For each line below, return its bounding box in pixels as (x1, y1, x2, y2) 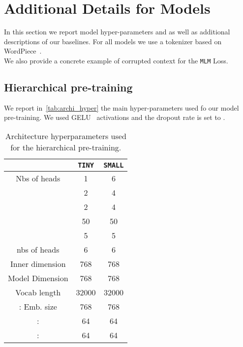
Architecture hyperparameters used (5, 130, 126, 142)
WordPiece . (4, 46, 42, 56)
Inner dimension (10, 258, 66, 269)
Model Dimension (8, 272, 68, 284)
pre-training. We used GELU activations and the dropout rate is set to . (4, 112, 225, 122)
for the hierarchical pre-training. (10, 141, 121, 153)
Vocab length (15, 286, 61, 298)
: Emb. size (19, 300, 57, 312)
